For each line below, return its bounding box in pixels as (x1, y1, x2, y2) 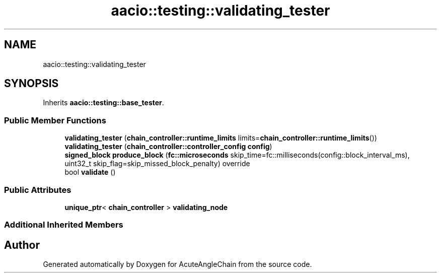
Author (4, 238, 40, 251)
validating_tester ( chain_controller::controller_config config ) (64, 142, 272, 151)
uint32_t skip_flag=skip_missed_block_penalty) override (64, 159, 250, 168)
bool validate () (64, 168, 116, 177)
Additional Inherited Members (4, 220, 123, 230)
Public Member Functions (4, 115, 106, 125)
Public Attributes (4, 184, 71, 195)
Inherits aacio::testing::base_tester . (43, 98, 164, 107)
